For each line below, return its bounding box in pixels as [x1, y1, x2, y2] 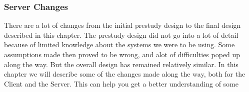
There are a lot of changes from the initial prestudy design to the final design [4, 20, 241, 30]
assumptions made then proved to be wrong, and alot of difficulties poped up [4, 49, 240, 59]
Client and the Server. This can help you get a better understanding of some [4, 78, 238, 89]
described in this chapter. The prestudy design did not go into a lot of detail [4, 29, 238, 40]
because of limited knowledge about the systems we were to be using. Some [4, 39, 235, 50]
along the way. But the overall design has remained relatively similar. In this [4, 59, 238, 69]
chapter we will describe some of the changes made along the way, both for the [4, 69, 245, 79]
